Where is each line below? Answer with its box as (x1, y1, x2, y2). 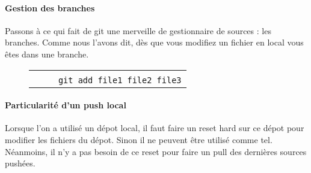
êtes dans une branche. (5, 47, 89, 60)
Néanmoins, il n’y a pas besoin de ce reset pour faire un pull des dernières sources (5, 145, 307, 157)
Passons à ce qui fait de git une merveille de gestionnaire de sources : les (5, 24, 271, 37)
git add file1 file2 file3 (58, 75, 182, 85)
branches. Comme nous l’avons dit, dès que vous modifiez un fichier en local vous (5, 36, 304, 48)
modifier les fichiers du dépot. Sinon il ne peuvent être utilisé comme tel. (5, 133, 273, 145)
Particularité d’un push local (5, 99, 126, 111)
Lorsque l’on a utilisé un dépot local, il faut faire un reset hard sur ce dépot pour (5, 122, 304, 134)
